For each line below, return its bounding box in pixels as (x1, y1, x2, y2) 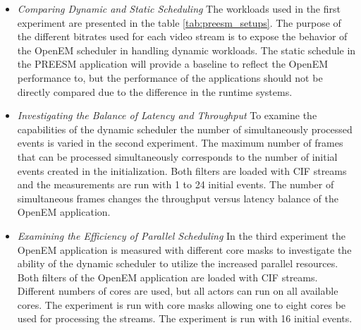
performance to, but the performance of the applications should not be (17, 70, 323, 85)
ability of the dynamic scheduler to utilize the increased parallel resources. (17, 256, 338, 271)
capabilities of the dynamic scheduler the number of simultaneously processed (17, 121, 353, 136)
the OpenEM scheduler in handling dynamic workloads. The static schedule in (17, 42, 356, 57)
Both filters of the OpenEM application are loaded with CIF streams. (17, 269, 318, 284)
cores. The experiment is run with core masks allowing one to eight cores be (17, 297, 346, 312)
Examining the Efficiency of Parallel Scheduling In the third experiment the (17, 228, 345, 243)
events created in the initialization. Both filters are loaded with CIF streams (17, 163, 347, 178)
